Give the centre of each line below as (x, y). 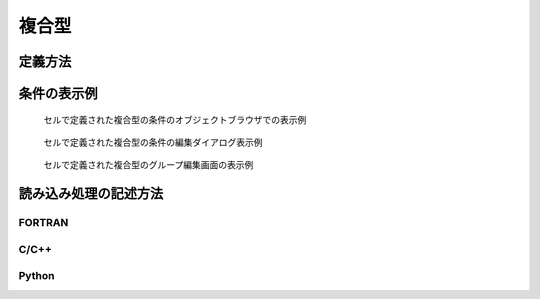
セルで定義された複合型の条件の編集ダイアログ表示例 (153, 142)
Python (36, 276)
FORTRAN (43, 223)
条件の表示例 (58, 93)
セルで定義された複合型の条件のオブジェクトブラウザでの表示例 (175, 119)
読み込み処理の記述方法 (91, 193)
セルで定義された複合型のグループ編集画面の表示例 (148, 165)
